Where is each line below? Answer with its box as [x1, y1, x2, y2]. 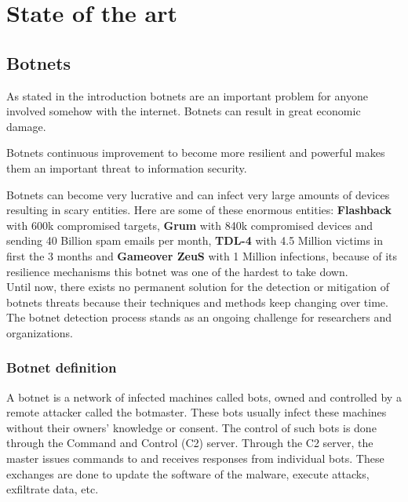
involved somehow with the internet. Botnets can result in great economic [6, 103, 361, 119]
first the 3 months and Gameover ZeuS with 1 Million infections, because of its [6, 247, 398, 264]
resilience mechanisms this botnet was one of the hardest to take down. [6, 263, 348, 279]
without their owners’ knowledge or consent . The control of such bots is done [6, 419, 377, 435]
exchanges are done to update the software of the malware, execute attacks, [6, 465, 370, 482]
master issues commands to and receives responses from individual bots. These [6, 450, 384, 467]
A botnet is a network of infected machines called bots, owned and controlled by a [6, 388, 402, 405]
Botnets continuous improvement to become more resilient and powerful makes [6, 144, 385, 161]
